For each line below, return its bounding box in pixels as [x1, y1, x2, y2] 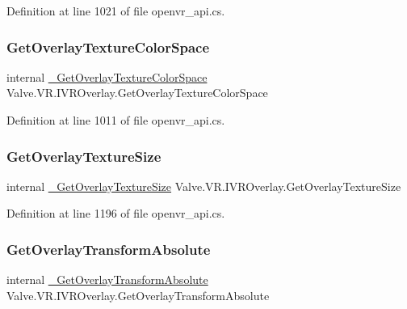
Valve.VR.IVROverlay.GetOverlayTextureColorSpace [6, 84, 268, 101]
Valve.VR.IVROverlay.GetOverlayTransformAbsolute [6, 286, 270, 303]
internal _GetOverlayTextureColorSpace [6, 68, 208, 85]
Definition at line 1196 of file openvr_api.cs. [6, 205, 225, 222]
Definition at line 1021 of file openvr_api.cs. [6, 2, 225, 19]
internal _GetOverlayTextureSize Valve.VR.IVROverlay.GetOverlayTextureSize [6, 177, 401, 194]
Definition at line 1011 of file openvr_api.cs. [6, 112, 225, 128]
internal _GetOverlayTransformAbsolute [6, 271, 208, 288]
